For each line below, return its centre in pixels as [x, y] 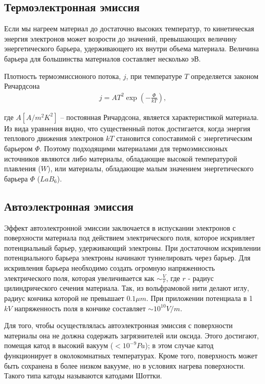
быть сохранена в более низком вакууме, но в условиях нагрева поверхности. [125, 365]
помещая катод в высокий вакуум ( [59, 345]
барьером [18, 148]
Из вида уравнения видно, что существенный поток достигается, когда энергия [127, 128]
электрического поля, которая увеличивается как [79, 278]
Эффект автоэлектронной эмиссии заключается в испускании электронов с [120, 227]
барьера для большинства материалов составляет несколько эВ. [103, 58]
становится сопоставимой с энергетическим [184, 138]
